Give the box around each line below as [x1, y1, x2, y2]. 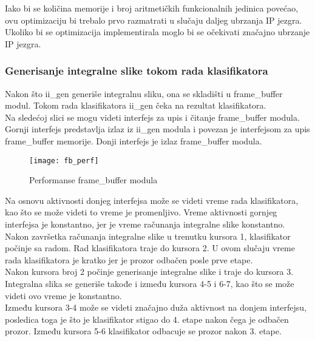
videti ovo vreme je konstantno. [5, 289, 122, 302]
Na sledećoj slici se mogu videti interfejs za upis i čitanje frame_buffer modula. [5, 110, 300, 123]
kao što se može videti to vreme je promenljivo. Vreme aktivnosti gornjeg [5, 206, 277, 218]
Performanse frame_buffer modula [29, 174, 158, 186]
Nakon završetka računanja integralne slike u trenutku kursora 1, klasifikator [5, 229, 291, 242]
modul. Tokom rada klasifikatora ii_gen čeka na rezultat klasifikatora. [5, 99, 266, 112]
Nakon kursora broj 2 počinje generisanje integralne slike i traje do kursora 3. [5, 265, 294, 278]
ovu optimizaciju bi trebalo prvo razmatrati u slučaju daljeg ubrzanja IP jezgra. [5, 13, 302, 26]
